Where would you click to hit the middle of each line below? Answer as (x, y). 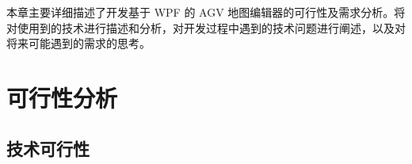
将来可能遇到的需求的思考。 (78, 43)
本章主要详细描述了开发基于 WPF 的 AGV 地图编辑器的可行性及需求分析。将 (206, 12)
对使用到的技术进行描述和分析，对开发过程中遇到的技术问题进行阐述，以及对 (206, 27)
